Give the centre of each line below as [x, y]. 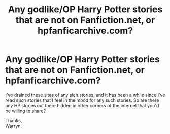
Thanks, [14, 120]
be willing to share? [26, 111]
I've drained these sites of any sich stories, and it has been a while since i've [85, 95]
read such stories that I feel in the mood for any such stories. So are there [82, 100]
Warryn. [14, 126]
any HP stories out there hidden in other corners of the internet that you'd [82, 105]
